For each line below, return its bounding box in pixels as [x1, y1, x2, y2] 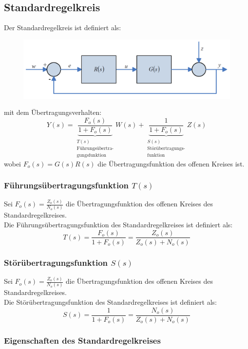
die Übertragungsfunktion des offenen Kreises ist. [97, 158, 245, 168]
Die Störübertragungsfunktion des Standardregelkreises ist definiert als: [4, 297, 217, 307]
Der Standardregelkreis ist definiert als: [4, 22, 121, 33]
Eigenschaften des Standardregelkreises [4, 334, 161, 346]
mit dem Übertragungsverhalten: [4, 107, 102, 117]
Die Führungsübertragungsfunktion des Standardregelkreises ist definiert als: [4, 219, 233, 229]
